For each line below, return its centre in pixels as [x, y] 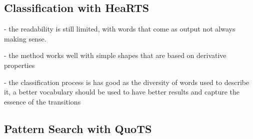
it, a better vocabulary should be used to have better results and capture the [122, 92]
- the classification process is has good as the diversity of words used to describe [127, 82]
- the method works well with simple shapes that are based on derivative [115, 55]
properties [19, 65]
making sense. [25, 38]
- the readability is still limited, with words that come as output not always [120, 29]
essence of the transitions [42, 101]
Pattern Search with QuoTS [78, 128]
